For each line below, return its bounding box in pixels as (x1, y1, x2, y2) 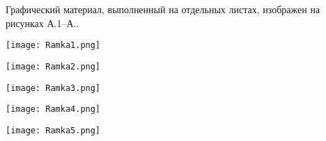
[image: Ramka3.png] (6, 83, 101, 93)
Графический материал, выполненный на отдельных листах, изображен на (6, 2, 320, 16)
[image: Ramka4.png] (6, 104, 101, 115)
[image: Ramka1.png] (6, 40, 101, 51)
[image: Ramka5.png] (6, 125, 101, 135)
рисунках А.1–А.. (6, 15, 79, 30)
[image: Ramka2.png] (6, 61, 101, 72)
